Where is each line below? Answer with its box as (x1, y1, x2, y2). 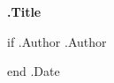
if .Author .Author (7, 32, 107, 50)
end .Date (7, 62, 60, 80)
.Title (7, 3, 42, 20)
